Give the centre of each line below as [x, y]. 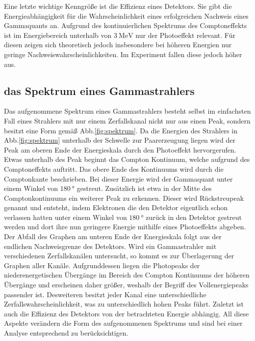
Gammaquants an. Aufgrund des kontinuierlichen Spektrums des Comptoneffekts [126, 25]
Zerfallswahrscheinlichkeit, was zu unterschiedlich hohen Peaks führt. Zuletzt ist [124, 304]
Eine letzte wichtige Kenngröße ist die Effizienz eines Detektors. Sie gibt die [118, 6]
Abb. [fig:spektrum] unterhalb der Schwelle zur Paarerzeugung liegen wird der [120, 140]
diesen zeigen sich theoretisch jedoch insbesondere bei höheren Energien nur [118, 45]
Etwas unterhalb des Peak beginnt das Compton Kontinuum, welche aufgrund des [127, 159]
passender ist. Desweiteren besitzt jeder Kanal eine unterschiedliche [105, 294]
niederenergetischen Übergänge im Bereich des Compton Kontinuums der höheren [127, 275]
